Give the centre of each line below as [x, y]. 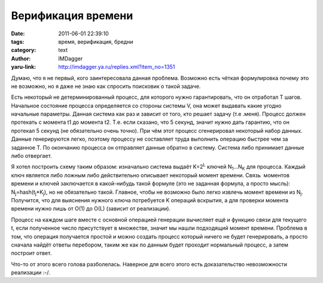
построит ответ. [31, 253]
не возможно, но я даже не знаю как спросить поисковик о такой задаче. [106, 86]
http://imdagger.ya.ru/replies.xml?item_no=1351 [117, 67]
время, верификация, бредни [96, 41]
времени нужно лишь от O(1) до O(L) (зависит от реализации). [91, 209]
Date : [18, 34]
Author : [21, 58]
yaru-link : [23, 67]
